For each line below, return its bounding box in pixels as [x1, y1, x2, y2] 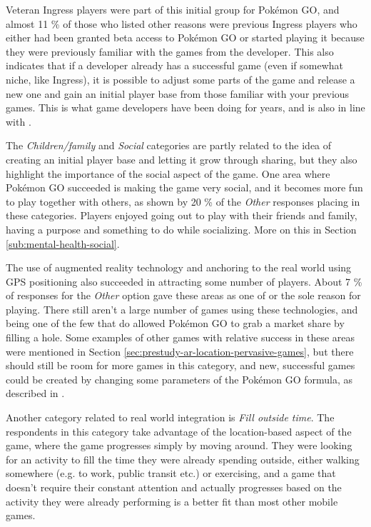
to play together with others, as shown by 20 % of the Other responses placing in [6, 194, 360, 209]
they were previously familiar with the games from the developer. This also [6, 44, 334, 59]
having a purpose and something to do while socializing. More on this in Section [6, 221, 357, 236]
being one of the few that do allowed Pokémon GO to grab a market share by [6, 316, 345, 331]
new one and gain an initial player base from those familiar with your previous [6, 86, 350, 101]
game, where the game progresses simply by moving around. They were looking [6, 438, 352, 453]
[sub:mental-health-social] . [6, 236, 120, 251]
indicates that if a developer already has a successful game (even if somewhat [6, 58, 343, 73]
